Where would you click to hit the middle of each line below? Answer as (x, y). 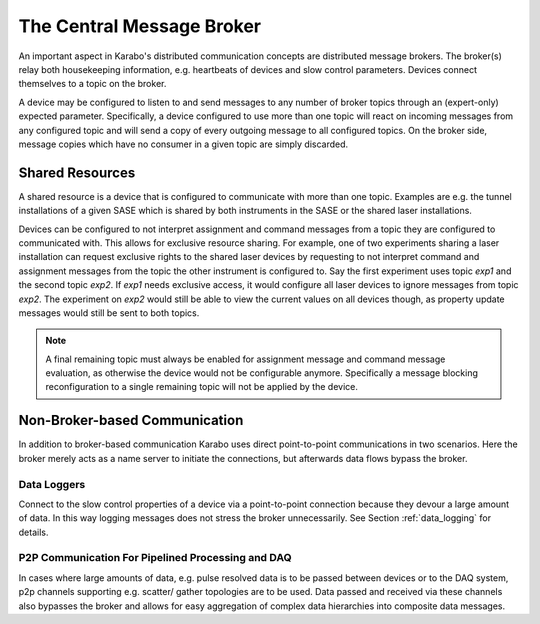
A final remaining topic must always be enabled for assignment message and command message (245, 359)
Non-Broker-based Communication (131, 420)
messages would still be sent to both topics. (109, 312)
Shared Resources (77, 172)
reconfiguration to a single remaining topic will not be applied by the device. (202, 387)
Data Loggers (52, 484)
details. (33, 532)
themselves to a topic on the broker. (92, 84)
